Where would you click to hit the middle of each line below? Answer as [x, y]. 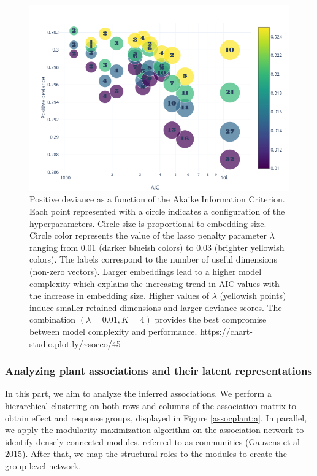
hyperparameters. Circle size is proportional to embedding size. [148, 223]
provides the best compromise [211, 319]
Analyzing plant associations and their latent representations [158, 371]
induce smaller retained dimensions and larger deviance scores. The [156, 307]
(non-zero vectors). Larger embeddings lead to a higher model [146, 271]
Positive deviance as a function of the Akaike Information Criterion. [157, 199]
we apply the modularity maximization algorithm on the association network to [155, 430]
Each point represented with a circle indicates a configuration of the [157, 211]
